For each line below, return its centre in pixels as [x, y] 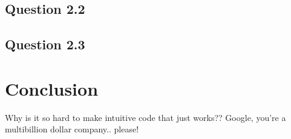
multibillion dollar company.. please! [72, 129]
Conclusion [52, 88]
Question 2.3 [45, 44]
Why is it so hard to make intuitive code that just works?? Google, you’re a [145, 117]
